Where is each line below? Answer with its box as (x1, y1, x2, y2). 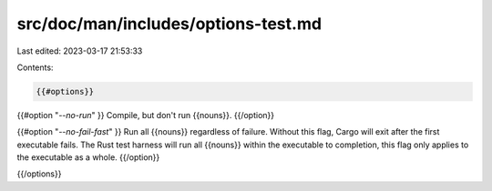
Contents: (16, 62, 54, 73)
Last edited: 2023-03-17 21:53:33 (16, 45, 143, 56)
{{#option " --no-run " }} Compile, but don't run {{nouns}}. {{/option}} (16, 109, 275, 120)
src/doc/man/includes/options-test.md (16, 14, 323, 34)
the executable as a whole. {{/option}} (16, 152, 160, 163)
